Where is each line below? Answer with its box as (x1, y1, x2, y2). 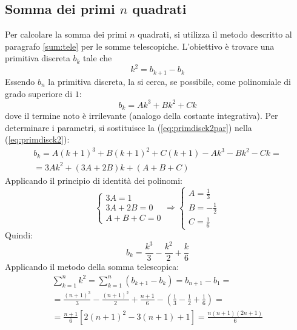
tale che (83, 52, 112, 64)
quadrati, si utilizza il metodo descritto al (138, 28, 292, 41)
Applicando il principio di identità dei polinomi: (5, 173, 182, 186)
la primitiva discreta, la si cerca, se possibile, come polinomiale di (48, 75, 292, 87)
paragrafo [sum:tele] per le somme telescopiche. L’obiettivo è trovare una (5, 39, 275, 52)
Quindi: (5, 229, 33, 241)
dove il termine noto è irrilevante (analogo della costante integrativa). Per (5, 109, 278, 122)
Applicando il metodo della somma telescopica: (5, 260, 179, 273)
